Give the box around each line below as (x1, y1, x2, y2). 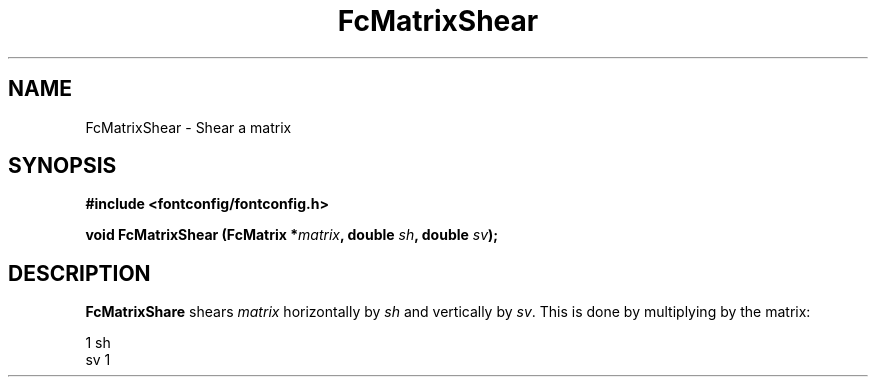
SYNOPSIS (8, 153, 117, 179)
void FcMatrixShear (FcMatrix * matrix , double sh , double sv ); (85, 226, 499, 244)
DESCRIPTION (8, 260, 151, 286)
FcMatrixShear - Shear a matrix (85, 118, 292, 136)
